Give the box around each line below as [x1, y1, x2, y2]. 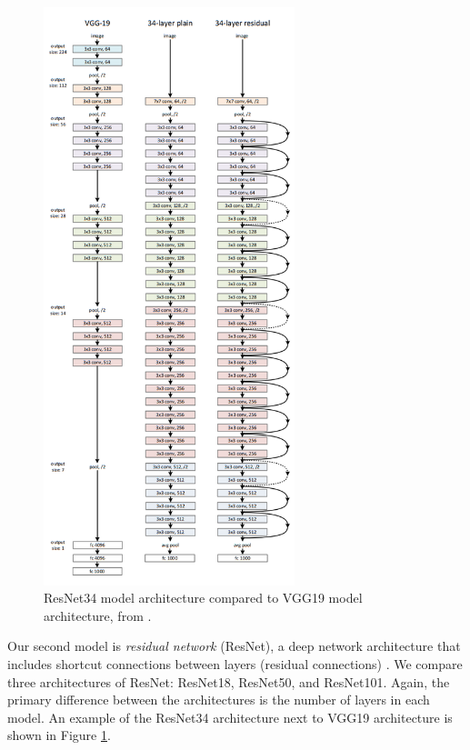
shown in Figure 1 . [7, 725, 111, 745]
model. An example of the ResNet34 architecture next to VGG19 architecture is [7, 707, 453, 726]
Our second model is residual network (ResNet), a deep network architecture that [7, 636, 461, 655]
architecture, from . [44, 605, 152, 625]
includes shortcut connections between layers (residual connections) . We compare [7, 654, 463, 673]
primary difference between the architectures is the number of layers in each [7, 690, 430, 709]
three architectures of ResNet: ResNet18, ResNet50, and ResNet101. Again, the [7, 672, 450, 691]
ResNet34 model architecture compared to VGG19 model [44, 588, 363, 607]
